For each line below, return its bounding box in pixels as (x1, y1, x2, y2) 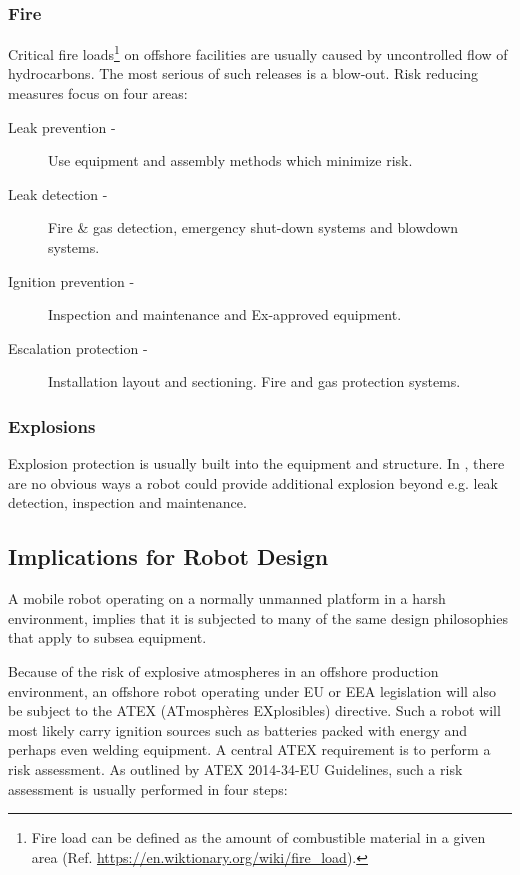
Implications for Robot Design (8, 541, 329, 572)
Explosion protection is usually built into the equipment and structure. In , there (8, 453, 505, 474)
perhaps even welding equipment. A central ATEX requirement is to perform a (8, 739, 491, 760)
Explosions (8, 413, 96, 438)
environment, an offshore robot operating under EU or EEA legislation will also (8, 680, 496, 701)
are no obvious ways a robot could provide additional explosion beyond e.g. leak (8, 472, 498, 493)
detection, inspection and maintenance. (8, 492, 247, 513)
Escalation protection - (8, 337, 148, 358)
